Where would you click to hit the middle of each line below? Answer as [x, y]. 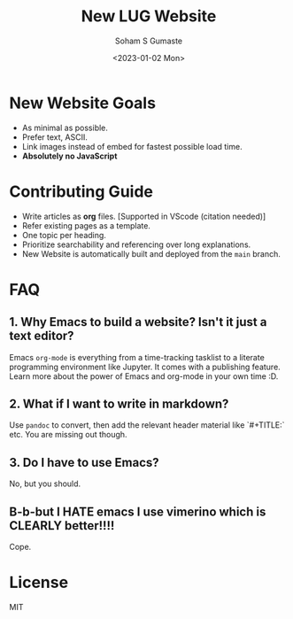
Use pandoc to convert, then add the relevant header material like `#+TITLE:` [147, 425]
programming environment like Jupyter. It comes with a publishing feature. [145, 367]
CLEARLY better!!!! [62, 526]
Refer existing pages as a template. [86, 225]
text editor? [42, 336]
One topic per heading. [64, 235]
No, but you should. [45, 484]
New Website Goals [83, 103]
